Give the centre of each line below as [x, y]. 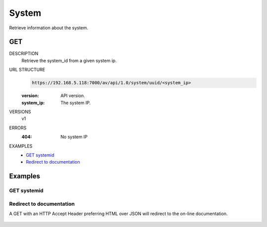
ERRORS [18, 128]
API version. [73, 96]
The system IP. [76, 103]
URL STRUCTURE [27, 70]
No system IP [74, 137]
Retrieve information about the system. [49, 28]
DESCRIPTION [24, 54]
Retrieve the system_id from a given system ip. [69, 60]
